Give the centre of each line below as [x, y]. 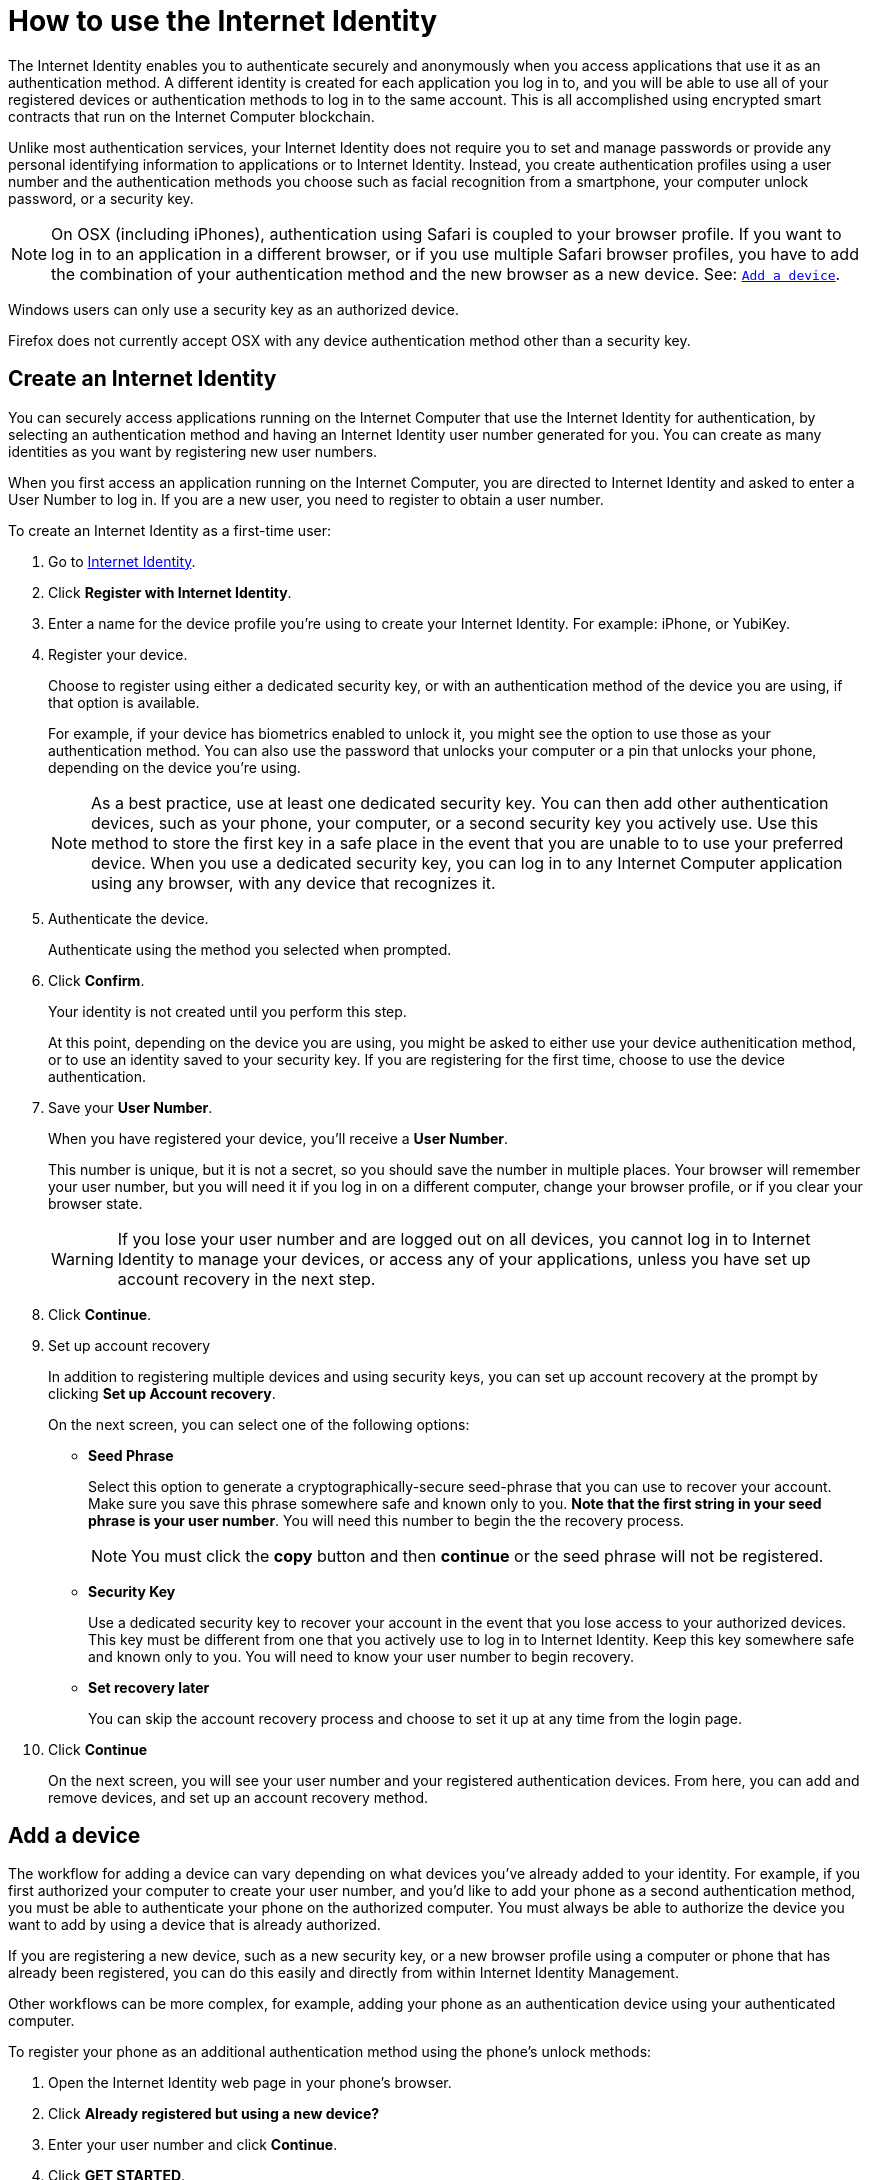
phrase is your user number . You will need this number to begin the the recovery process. [386, 1520]
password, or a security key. [101, 198]
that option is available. [124, 702]
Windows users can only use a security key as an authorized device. [233, 309]
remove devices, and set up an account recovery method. [238, 1797]
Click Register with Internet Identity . [170, 592]
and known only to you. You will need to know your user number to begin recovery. [361, 1656]
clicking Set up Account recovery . [162, 1393]
